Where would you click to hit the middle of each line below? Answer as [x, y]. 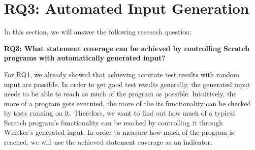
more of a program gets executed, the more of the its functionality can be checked [127, 103]
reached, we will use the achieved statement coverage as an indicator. [108, 142]
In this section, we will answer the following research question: [98, 32]
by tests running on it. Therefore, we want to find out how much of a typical [120, 113]
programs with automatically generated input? [85, 58]
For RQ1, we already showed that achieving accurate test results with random [122, 74]
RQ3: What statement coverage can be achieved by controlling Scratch [127, 48]
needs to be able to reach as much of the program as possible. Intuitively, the [120, 94]
